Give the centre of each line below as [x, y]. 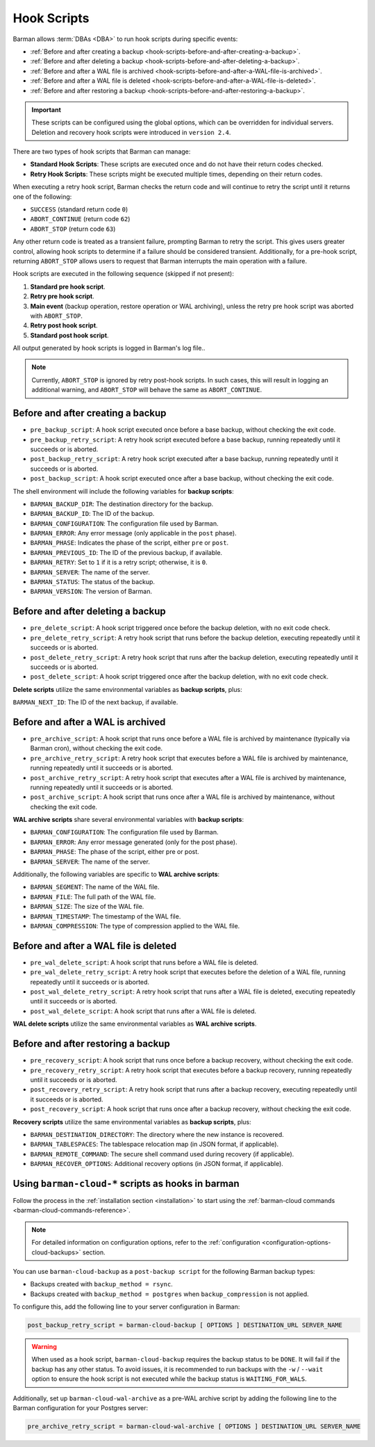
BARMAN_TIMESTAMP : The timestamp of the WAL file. [106, 916]
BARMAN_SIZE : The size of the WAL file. [87, 907]
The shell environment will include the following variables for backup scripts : [123, 491]
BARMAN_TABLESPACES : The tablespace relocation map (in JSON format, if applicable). [155, 1145]
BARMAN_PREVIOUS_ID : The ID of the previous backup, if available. [126, 552]
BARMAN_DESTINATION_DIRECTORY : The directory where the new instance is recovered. [157, 1134]
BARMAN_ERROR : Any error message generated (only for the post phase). [134, 842]
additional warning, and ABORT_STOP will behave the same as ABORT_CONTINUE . [147, 390]
